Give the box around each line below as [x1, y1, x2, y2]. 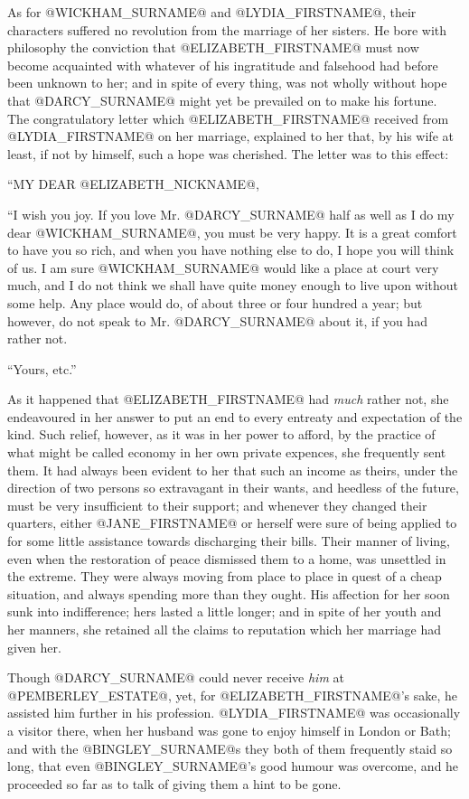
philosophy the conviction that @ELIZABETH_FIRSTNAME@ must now [7, 38, 419, 57]
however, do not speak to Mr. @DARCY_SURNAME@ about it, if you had [7, 311, 427, 330]
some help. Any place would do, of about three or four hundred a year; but [7, 293, 423, 312]
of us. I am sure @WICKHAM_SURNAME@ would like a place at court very [7, 258, 439, 277]
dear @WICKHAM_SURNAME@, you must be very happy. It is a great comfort [7, 222, 457, 241]
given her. [7, 637, 61, 656]
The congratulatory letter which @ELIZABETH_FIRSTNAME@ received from [7, 108, 449, 127]
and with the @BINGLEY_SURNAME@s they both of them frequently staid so [7, 738, 453, 757]
